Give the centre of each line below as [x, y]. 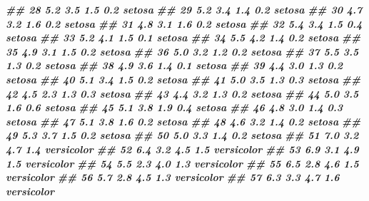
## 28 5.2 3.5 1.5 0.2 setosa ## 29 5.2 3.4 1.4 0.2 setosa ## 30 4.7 [184, 9]
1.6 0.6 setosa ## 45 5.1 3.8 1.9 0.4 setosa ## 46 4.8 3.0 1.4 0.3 [175, 107]
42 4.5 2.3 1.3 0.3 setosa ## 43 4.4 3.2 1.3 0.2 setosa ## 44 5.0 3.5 [182, 93]
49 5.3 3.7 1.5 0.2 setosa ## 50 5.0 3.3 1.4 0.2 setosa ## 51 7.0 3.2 [182, 135]
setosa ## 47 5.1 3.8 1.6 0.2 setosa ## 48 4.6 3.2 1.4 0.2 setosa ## [183, 121]
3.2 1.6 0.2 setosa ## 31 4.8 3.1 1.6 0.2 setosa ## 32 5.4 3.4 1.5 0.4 [184, 23]
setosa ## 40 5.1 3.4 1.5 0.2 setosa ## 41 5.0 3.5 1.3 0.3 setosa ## [183, 79]
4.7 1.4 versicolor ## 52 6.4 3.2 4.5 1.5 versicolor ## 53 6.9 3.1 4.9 [182, 149]
